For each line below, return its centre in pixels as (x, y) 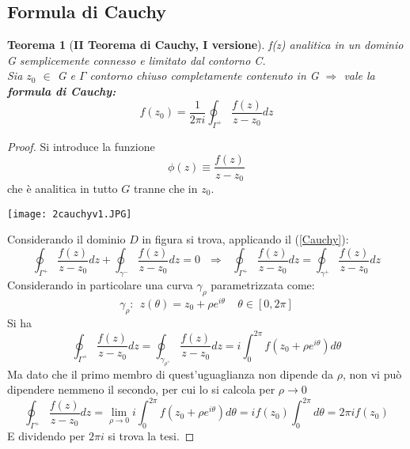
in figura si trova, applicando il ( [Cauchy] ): (245, 239)
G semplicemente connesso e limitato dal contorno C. (137, 60)
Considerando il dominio (66, 239)
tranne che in (165, 188)
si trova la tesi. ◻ (151, 436)
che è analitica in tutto (63, 188)
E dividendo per (46, 436)
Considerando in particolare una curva (100, 285)
